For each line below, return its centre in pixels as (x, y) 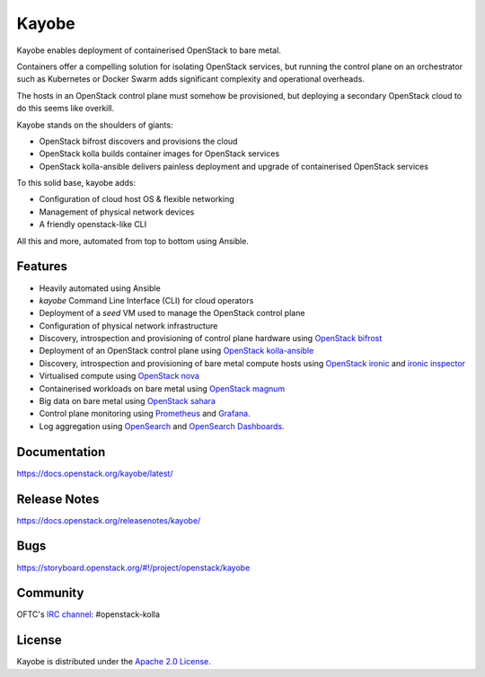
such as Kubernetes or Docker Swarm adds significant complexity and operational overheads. (191, 79)
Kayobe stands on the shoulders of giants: (95, 125)
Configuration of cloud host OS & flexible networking (137, 199)
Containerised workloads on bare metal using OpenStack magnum (162, 388)
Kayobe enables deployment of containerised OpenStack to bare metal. (149, 50)
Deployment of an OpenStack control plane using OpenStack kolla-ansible (176, 351)
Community (50, 593)
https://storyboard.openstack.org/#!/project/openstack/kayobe (133, 567)
